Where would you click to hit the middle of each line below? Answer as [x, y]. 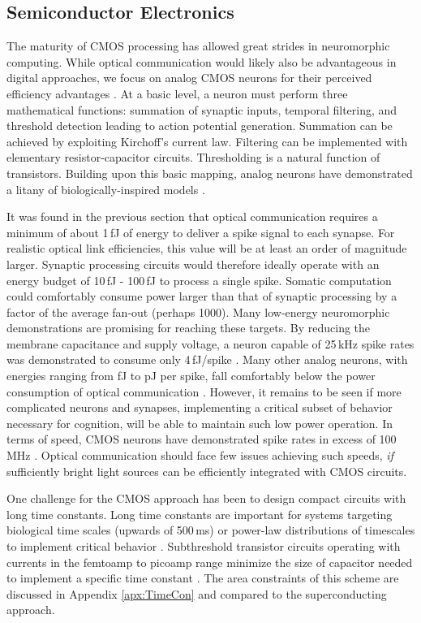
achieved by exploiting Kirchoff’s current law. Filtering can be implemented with [207, 141]
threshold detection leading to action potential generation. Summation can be [200, 125]
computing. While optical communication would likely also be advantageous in [202, 61]
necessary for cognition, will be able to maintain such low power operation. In [200, 423]
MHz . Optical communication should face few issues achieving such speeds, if [200, 455]
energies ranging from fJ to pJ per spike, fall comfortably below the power [191, 376]
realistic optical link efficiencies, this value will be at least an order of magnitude [207, 248]
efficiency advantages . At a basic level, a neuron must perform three [177, 93]
